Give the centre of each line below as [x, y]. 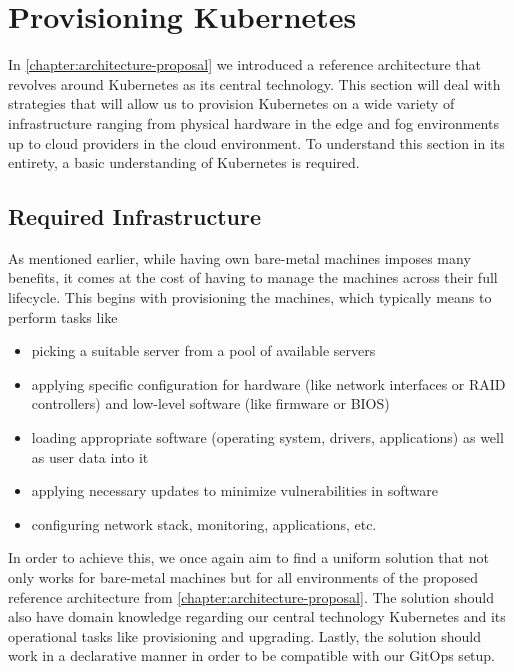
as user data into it [90, 456]
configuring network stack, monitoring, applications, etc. [204, 523]
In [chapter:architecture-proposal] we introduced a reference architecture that [244, 64]
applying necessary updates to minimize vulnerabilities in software [234, 490]
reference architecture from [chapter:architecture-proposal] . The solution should [251, 596]
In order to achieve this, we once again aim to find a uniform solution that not [248, 557]
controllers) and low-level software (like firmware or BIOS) [210, 403]
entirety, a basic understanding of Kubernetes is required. [184, 162]
